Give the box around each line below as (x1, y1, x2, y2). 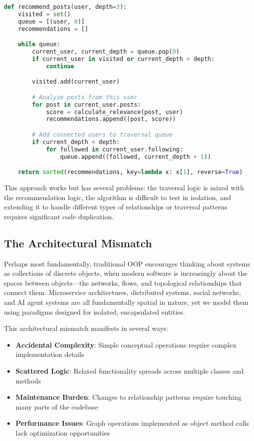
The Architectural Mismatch (4, 235, 152, 250)
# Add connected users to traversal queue (32, 131, 173, 138)
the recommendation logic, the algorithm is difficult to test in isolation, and (4, 192, 231, 202)
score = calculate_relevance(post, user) (46, 108, 183, 116)
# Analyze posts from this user (32, 93, 138, 101)
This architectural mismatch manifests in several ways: (4, 323, 168, 333)
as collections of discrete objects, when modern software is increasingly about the (4, 268, 248, 278)
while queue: (18, 41, 60, 48)
